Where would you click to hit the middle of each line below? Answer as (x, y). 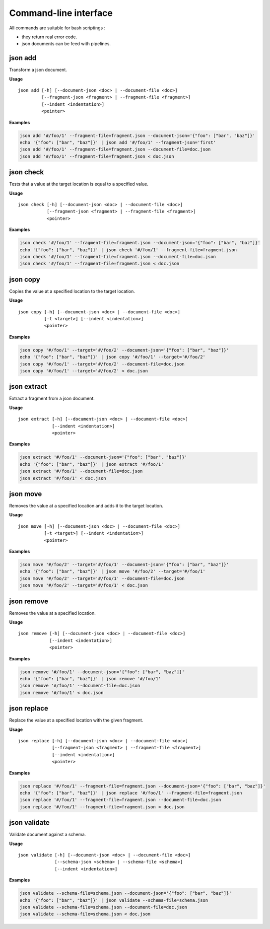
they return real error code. (49, 37)
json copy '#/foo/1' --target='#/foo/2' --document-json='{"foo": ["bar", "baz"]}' (124, 350)
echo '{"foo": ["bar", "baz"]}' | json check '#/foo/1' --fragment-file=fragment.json (128, 250)
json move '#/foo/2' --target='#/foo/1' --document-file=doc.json (102, 578)
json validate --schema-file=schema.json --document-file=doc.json (103, 907)
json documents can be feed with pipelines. (66, 44)
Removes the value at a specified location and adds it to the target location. (86, 506)
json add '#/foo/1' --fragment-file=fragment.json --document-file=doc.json (115, 149)
